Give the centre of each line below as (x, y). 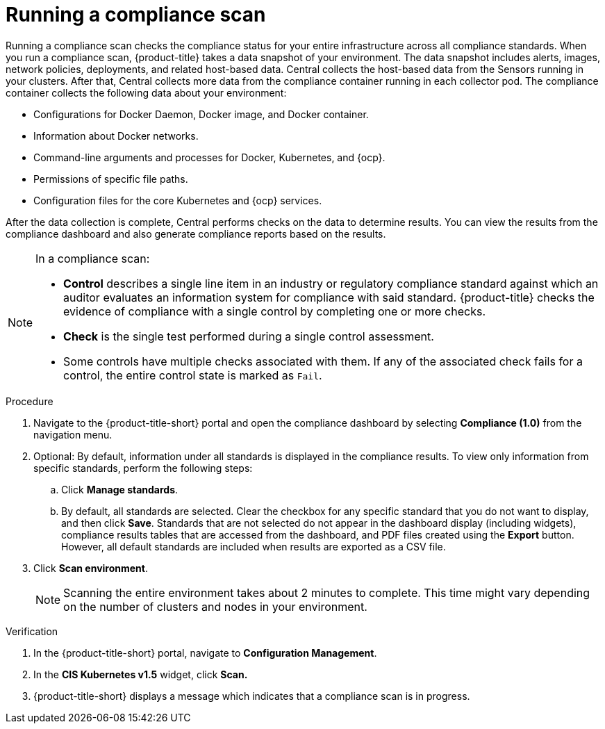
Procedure (30, 401)
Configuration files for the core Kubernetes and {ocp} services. (178, 200)
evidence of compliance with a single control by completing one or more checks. (274, 311)
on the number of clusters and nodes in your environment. (215, 606)
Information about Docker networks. (116, 136)
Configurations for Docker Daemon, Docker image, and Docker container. (201, 114)
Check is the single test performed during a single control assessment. (249, 336)
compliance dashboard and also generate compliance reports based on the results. (196, 234)
